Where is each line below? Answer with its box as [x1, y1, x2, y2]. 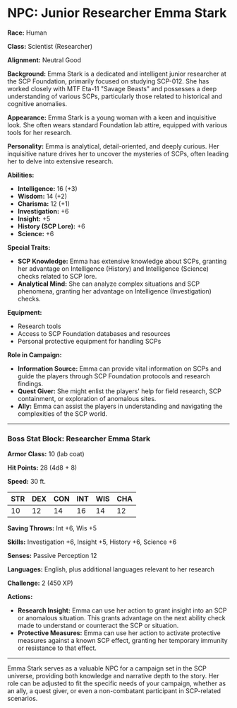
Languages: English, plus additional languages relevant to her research [7, 565, 215, 574]
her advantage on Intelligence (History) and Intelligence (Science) [17, 264, 209, 273]
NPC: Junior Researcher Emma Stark [7, 5, 227, 21]
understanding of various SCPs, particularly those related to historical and [7, 92, 223, 100]
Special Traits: [7, 243, 51, 252]
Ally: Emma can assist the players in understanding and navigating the [17, 402, 223, 410]
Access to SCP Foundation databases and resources [17, 329, 171, 337]
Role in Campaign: [7, 350, 62, 359]
